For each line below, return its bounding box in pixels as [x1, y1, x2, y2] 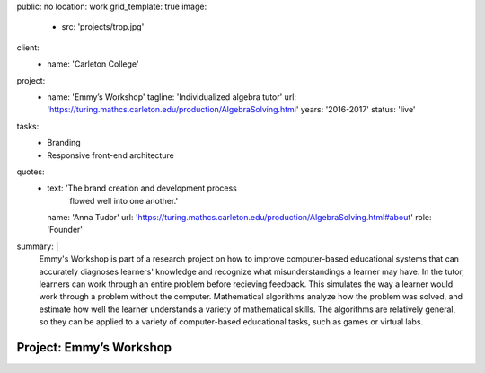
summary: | [16, 241, 59, 252]
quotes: [16, 166, 45, 177]
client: [16, 41, 40, 53]
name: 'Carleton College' [47, 58, 139, 69]
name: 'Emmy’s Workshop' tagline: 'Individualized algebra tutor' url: [47, 91, 296, 102]
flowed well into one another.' [69, 195, 179, 206]
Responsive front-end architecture [47, 149, 174, 161]
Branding [47, 138, 81, 148]
